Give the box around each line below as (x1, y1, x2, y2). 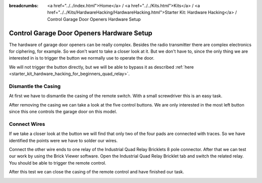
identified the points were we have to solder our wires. (9, 137, 118, 143)
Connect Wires (9, 121, 46, 127)
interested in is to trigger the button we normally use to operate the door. (9, 55, 155, 61)
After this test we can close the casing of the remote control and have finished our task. (9, 169, 184, 175)
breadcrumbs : (9, 3, 39, 8)
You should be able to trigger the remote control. (9, 160, 107, 166)
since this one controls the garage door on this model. (9, 109, 117, 115)
